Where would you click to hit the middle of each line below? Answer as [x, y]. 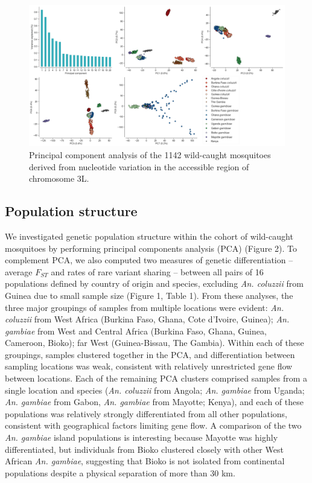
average [19, 271]
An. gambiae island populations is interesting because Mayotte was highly [142, 437]
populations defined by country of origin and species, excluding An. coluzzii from [154, 283]
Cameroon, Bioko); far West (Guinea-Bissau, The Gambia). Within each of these [154, 343]
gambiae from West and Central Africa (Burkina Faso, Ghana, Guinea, [136, 331]
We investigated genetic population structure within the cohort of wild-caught [149, 236]
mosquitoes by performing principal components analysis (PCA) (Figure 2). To [151, 248]
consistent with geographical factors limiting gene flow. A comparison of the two [153, 425]
